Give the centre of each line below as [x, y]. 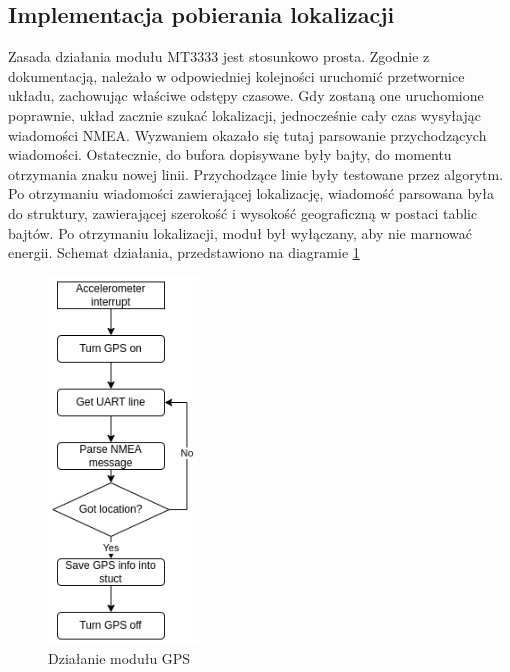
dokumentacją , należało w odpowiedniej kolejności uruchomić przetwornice [236, 75]
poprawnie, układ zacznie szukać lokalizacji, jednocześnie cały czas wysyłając [244, 114]
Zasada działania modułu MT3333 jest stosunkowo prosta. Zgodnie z [219, 56]
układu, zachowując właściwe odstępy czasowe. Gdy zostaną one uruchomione [246, 95]
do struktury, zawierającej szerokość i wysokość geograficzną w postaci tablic [243, 212]
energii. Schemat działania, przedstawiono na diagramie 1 [184, 252]
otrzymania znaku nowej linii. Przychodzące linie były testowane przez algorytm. [256, 173]
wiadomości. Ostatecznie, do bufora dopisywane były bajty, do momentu [230, 154]
